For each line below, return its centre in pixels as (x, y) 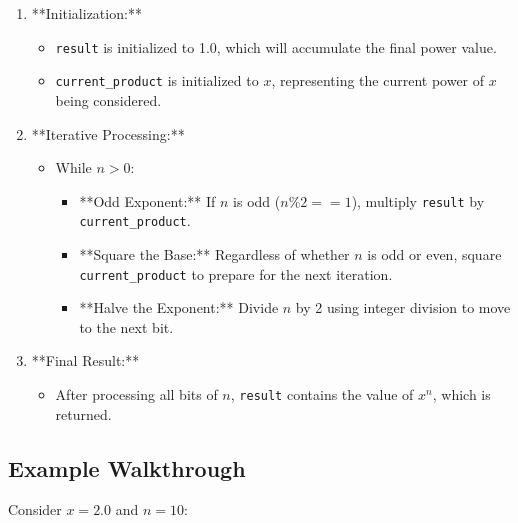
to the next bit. (126, 326)
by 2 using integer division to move (403, 307)
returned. (83, 413)
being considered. (108, 99)
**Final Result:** (85, 360)
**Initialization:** (86, 13)
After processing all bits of (136, 394)
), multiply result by (418, 200)
